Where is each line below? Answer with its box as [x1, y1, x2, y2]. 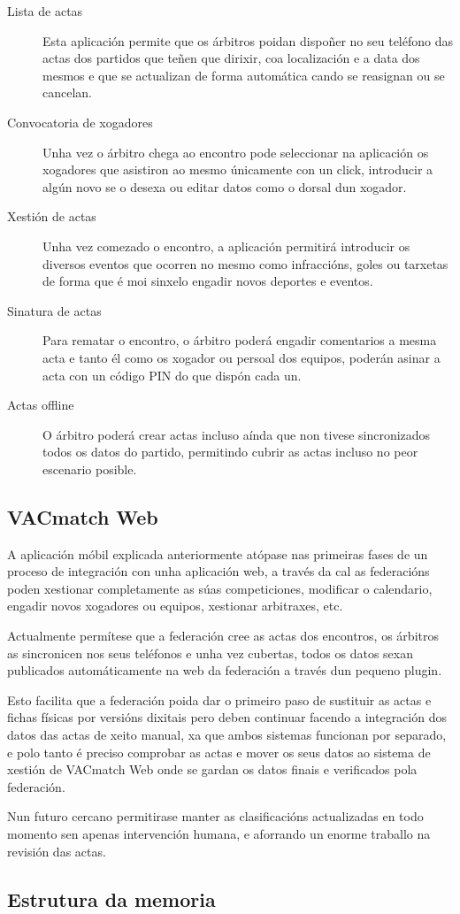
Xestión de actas [7, 207, 96, 226]
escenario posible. [42, 459, 137, 478]
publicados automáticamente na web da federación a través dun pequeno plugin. [7, 661, 442, 680]
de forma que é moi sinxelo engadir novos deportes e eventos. [42, 272, 373, 290]
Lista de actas [7, 2, 83, 19]
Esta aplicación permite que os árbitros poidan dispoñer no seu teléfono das [42, 31, 454, 50]
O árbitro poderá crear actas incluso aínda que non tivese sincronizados [42, 425, 431, 443]
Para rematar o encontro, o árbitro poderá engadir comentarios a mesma [42, 331, 437, 349]
